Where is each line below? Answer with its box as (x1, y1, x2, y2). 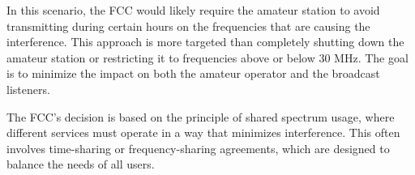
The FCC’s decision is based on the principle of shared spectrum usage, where (6, 108, 395, 125)
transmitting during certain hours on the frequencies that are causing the (6, 17, 370, 34)
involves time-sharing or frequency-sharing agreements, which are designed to (6, 139, 390, 156)
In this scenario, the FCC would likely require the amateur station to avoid (6, 2, 380, 18)
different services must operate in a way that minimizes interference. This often (6, 124, 400, 141)
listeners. (6, 80, 50, 97)
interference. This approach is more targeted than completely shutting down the (6, 33, 404, 50)
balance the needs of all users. (6, 156, 155, 173)
